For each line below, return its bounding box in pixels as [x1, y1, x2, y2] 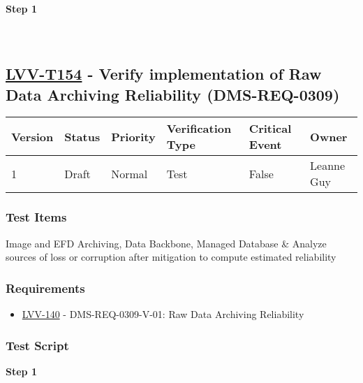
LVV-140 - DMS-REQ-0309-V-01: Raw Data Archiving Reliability [22, 307, 304, 321]
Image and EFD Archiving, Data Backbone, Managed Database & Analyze [6, 236, 327, 250]
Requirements [6, 279, 85, 296]
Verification [166, 120, 232, 137]
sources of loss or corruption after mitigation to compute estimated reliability [6, 250, 336, 264]
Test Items [6, 208, 67, 226]
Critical [249, 120, 292, 137]
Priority [111, 128, 156, 145]
